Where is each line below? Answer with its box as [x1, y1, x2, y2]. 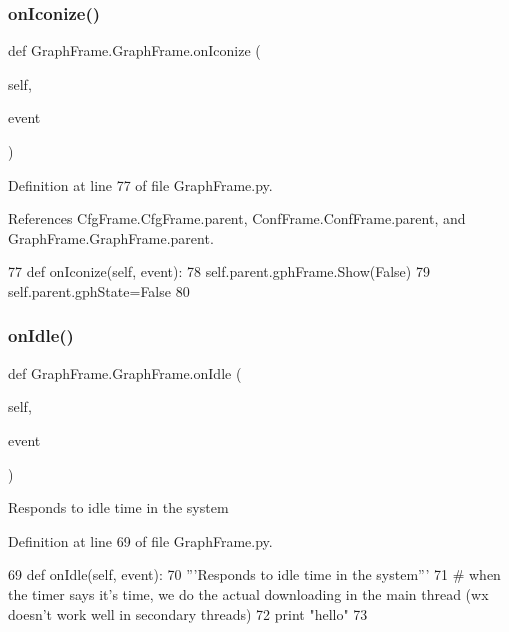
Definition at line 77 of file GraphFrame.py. [8, 174, 273, 195]
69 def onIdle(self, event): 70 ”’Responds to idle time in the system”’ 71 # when [8, 564, 501, 585]
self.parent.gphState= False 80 [8, 280, 190, 301]
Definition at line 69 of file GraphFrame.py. [8, 530, 273, 551]
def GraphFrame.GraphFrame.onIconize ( [8, 40, 261, 61]
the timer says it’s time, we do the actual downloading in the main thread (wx [8, 583, 489, 604]
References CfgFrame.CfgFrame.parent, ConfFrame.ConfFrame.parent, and [8, 208, 466, 229]
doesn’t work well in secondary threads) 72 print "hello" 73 [8, 603, 368, 624]
